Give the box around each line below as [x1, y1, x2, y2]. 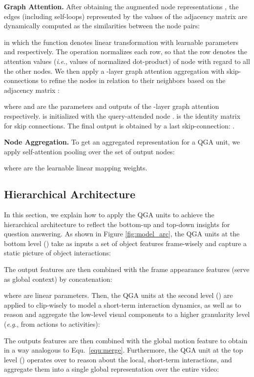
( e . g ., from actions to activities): [4, 319, 100, 329]
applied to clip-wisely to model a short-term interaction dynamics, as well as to [4, 299, 241, 310]
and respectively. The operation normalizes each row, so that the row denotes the [4, 46, 247, 57]
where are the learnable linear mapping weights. [4, 163, 148, 173]
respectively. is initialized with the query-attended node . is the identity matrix [4, 110, 241, 121]
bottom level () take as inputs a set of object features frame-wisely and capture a [4, 238, 247, 248]
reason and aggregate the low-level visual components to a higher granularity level [4, 309, 250, 319]
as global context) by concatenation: [4, 273, 112, 284]
